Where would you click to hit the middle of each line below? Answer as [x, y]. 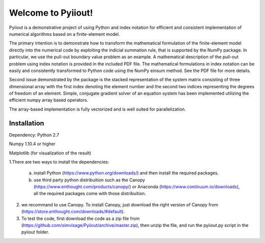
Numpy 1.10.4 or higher [32, 144]
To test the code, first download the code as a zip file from [80, 219]
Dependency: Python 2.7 [34, 135]
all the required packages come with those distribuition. [90, 194]
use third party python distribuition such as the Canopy [89, 180]
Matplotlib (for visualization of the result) [50, 153]
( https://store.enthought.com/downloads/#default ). [73, 212]
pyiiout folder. [35, 232]
